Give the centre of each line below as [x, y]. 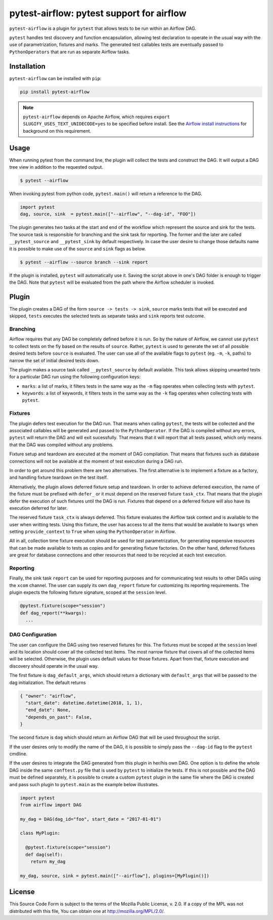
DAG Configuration [33, 635]
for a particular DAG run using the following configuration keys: [75, 377]
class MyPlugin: [40, 833]
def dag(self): [44, 854]
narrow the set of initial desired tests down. [54, 360]
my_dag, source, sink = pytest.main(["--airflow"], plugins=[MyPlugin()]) [115, 876]
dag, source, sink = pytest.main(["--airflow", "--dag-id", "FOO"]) [108, 214]
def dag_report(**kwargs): [53, 613]
